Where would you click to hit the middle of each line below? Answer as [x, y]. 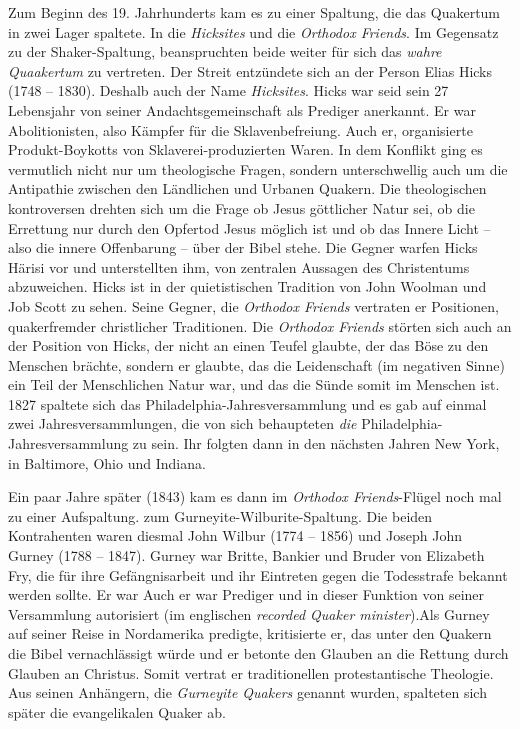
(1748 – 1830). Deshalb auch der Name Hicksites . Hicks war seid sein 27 [228, 90]
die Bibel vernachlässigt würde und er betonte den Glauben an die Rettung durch [258, 653]
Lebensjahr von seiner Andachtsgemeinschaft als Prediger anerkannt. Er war [242, 109]
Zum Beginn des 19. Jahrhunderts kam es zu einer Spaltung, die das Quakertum [254, 12]
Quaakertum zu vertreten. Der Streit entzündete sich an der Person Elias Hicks [250, 70]
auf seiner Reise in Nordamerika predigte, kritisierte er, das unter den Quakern [250, 633]
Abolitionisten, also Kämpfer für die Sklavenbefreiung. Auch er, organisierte [240, 129]
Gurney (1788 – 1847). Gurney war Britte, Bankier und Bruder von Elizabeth [246, 555]
